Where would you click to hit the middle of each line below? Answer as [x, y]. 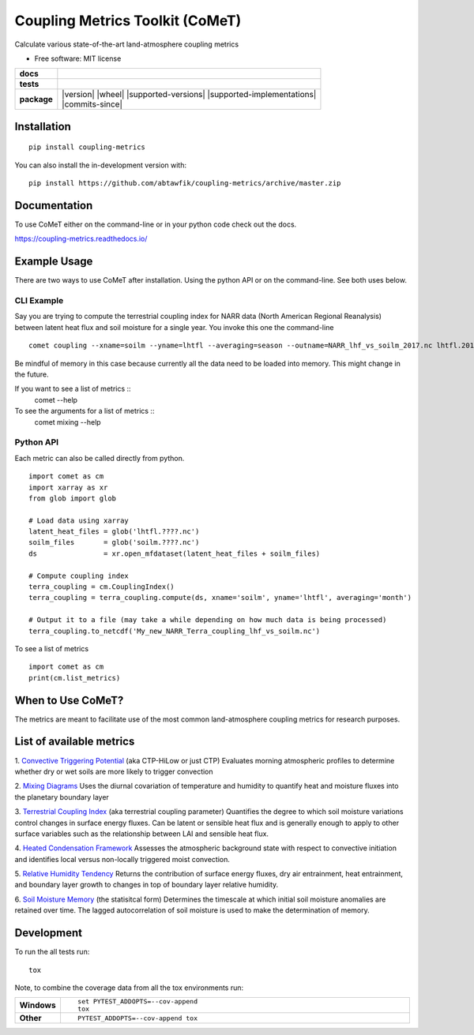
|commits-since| [92, 104]
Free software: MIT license [78, 58]
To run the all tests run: [52, 952]
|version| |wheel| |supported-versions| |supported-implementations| [189, 95]
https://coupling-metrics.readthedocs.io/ [81, 239]
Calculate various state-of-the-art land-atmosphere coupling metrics [127, 44]
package [36, 99]
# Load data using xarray [79, 520]
